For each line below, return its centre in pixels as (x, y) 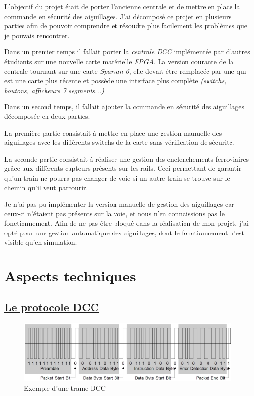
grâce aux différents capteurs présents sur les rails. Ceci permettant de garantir (123, 168)
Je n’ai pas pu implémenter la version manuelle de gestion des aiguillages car (119, 204)
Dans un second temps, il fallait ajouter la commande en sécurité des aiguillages (124, 106)
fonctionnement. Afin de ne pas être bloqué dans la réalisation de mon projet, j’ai (127, 223)
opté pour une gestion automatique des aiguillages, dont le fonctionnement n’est (124, 232)
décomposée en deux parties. (47, 116)
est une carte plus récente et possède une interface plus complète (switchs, (115, 81)
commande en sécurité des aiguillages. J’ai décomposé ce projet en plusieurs (118, 16)
